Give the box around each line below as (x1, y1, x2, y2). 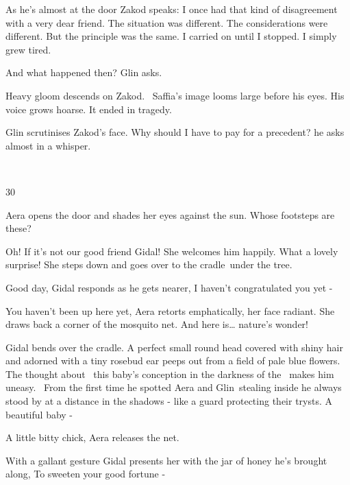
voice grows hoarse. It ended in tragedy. (5, 102, 172, 116)
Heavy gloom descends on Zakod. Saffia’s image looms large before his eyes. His (5, 88, 345, 102)
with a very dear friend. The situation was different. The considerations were (5, 15, 328, 29)
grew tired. (5, 42, 51, 56)
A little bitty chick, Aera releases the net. (5, 430, 179, 445)
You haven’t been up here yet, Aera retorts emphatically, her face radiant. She (5, 303, 335, 318)
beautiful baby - (5, 407, 73, 421)
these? (5, 221, 32, 235)
